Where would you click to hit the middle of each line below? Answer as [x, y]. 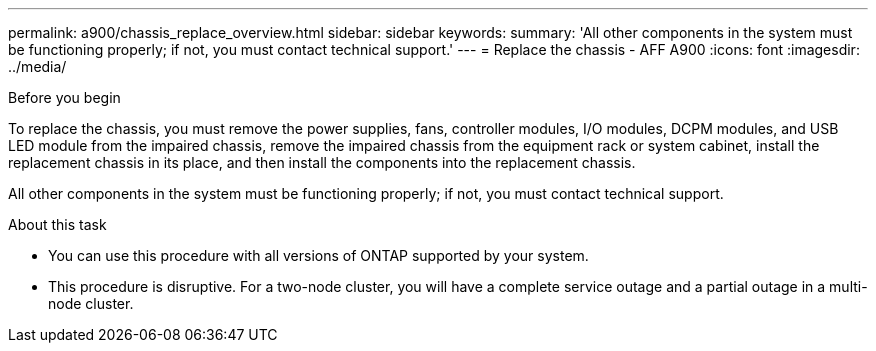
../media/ [37, 66]
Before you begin [64, 97]
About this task [57, 224]
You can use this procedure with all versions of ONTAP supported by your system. [318, 255]
